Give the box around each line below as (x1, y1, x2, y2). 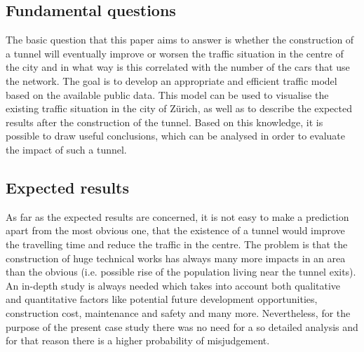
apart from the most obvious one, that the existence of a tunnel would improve (6, 223, 345, 238)
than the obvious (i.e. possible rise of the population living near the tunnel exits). (6, 264, 356, 279)
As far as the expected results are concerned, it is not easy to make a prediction (6, 209, 349, 224)
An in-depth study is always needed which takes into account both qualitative (6, 278, 341, 292)
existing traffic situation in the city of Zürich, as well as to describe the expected (6, 101, 352, 116)
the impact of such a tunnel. (6, 142, 127, 156)
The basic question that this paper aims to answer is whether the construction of (6, 32, 354, 47)
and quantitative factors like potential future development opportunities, (6, 292, 318, 306)
